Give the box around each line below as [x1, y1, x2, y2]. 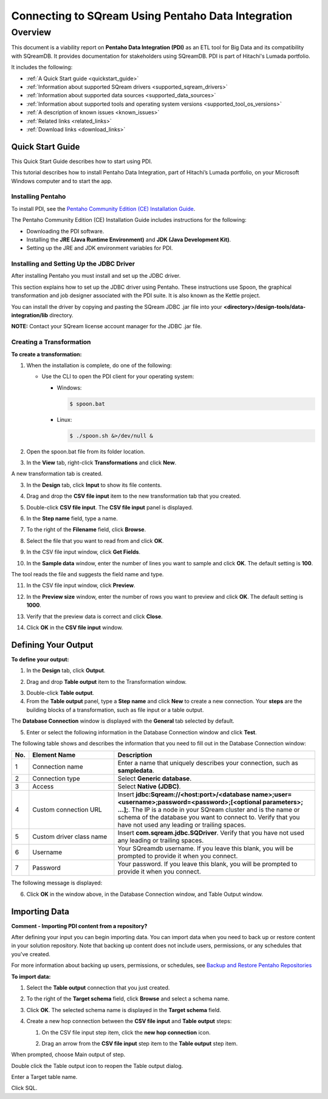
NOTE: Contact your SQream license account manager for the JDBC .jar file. [11, 323, 202, 330]
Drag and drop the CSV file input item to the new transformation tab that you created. [26, 492, 241, 500]
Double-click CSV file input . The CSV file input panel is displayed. [26, 503, 194, 511]
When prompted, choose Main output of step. [11, 1051, 126, 1058]
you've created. [11, 950, 51, 957]
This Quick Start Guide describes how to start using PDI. [11, 157, 152, 165]
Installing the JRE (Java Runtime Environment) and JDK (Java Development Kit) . [26, 236, 231, 243]
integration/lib [11, 312, 49, 319]
